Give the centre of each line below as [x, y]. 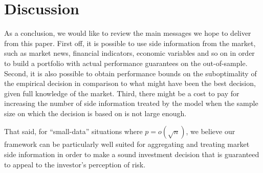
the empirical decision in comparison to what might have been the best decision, [130, 83]
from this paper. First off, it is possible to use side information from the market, [130, 43]
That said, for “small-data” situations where [73, 131]
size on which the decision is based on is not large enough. [95, 113]
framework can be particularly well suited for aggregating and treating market [127, 144]
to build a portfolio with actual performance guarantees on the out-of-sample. [126, 63]
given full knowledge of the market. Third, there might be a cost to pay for [122, 93]
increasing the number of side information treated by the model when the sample [131, 103]
